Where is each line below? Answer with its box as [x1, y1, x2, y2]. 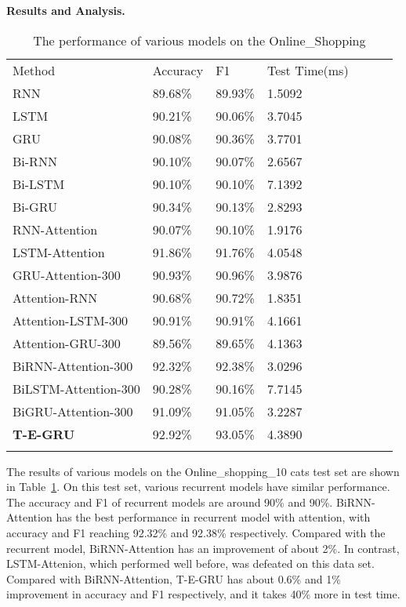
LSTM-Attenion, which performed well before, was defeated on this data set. [6, 555, 375, 572]
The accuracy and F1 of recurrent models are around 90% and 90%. [6, 493, 333, 510]
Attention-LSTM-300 [13, 311, 128, 329]
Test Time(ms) [266, 60, 349, 79]
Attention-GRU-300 [13, 333, 121, 352]
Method [13, 60, 56, 79]
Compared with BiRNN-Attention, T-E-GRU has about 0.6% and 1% [6, 570, 341, 587]
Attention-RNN [13, 288, 98, 307]
